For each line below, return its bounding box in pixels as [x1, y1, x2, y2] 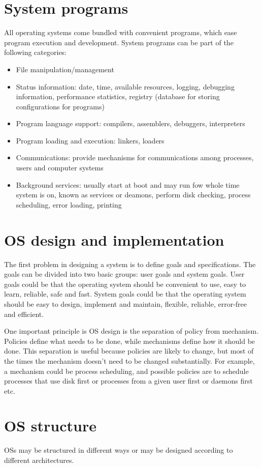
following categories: [4, 47, 67, 57]
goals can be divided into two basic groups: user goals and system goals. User [4, 269, 245, 279]
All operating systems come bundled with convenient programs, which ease [4, 27, 237, 38]
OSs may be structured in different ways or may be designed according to [4, 445, 233, 455]
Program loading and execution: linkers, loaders [16, 135, 165, 145]
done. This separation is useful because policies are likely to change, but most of [4, 345, 254, 356]
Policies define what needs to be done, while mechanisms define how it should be [4, 335, 255, 346]
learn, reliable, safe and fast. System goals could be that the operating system [4, 288, 246, 299]
